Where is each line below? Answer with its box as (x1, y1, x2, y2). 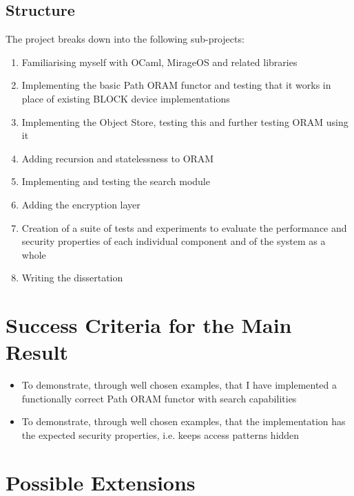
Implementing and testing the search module (21, 174, 210, 188)
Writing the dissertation (21, 270, 123, 285)
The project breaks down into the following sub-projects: (6, 32, 244, 46)
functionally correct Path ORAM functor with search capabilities (21, 391, 297, 405)
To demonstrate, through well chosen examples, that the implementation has (21, 414, 346, 429)
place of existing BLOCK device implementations (21, 91, 230, 105)
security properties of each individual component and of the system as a (21, 234, 326, 248)
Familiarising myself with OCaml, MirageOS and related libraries (21, 54, 298, 69)
